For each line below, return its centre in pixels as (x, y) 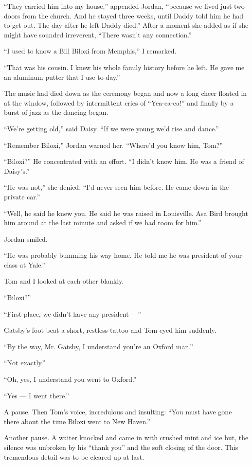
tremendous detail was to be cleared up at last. (74, 456)
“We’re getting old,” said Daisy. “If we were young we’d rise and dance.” (111, 128)
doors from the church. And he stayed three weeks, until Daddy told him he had (124, 15)
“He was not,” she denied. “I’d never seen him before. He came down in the (117, 187)
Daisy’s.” (17, 170)
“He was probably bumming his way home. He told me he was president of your (123, 255)
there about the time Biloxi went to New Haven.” (77, 421)
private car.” (22, 196)
